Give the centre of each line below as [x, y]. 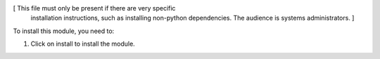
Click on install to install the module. [83, 44]
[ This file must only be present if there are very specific [94, 8]
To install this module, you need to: [64, 31]
